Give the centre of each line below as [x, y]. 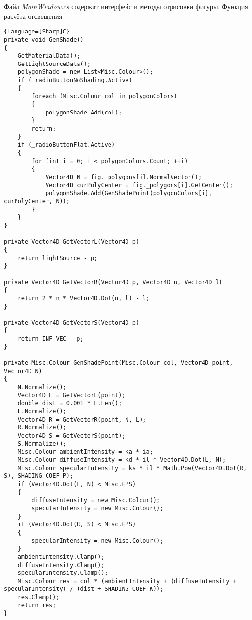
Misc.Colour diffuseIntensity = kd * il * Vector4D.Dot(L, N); [122, 460]
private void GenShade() [44, 40]
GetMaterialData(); [49, 56]
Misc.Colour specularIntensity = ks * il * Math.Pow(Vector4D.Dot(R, [132, 468]
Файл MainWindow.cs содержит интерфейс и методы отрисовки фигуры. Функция [126, 6]
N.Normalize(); [42, 387]
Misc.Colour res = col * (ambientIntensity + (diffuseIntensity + [127, 581]
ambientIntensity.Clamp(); [61, 557]
